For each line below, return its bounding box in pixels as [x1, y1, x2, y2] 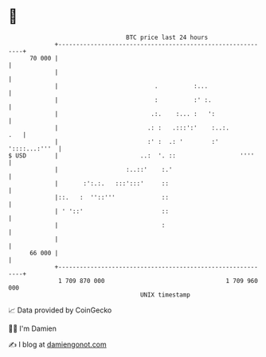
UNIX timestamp [139, 290, 191, 299]
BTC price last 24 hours [126, 33, 209, 41]
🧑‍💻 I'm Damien [8, 324, 57, 333]
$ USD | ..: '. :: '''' [8, 151, 255, 160]
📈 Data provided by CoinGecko [8, 305, 112, 315]
